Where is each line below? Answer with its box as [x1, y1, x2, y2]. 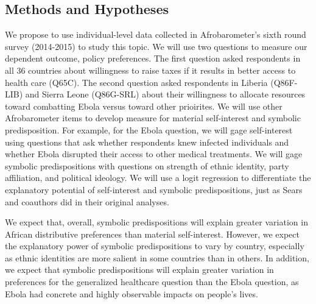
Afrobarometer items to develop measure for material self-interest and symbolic [5, 111, 301, 124]
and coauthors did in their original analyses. [5, 195, 169, 208]
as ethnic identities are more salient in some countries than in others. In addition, [5, 251, 309, 264]
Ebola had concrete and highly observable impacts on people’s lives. [5, 287, 258, 300]
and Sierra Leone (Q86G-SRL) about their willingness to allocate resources [25, 88, 306, 101]
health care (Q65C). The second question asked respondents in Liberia [5, 76, 268, 88]
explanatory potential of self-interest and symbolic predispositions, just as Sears [5, 183, 303, 196]
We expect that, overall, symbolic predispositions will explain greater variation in [5, 216, 308, 228]
